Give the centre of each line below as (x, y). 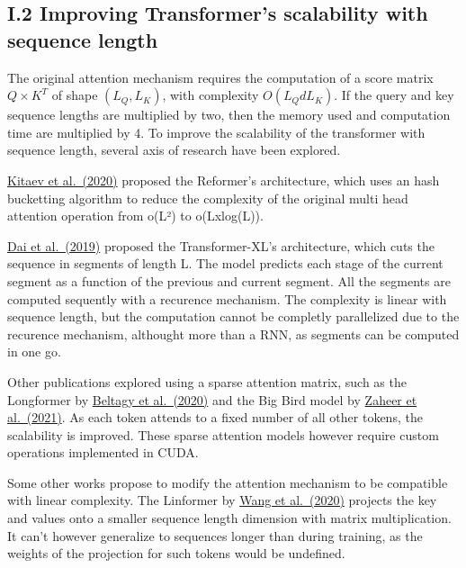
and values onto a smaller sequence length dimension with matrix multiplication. (229, 518)
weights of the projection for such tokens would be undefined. (176, 553)
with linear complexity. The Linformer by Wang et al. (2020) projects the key (222, 500)
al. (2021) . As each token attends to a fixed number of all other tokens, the (215, 417)
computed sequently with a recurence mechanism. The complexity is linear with (227, 298)
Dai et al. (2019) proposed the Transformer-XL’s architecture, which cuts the (221, 245)
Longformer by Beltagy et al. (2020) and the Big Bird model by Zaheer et (212, 399)
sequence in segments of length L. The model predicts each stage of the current (225, 263)
